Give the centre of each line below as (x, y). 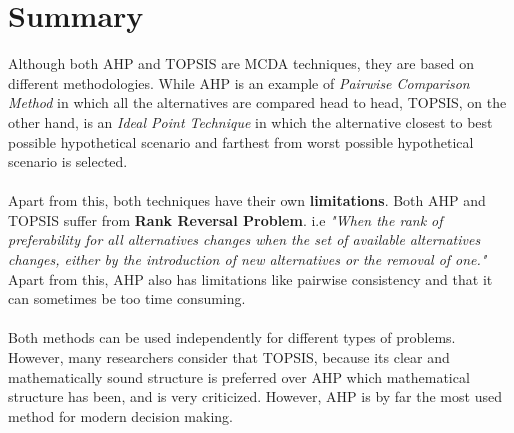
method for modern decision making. (120, 415)
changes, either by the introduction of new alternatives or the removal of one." (247, 259)
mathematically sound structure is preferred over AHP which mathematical (239, 376)
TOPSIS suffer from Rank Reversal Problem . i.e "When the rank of (225, 219)
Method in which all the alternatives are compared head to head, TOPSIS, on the (257, 102)
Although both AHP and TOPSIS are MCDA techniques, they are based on (241, 63)
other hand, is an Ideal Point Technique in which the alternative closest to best (250, 121)
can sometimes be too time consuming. (127, 298)
